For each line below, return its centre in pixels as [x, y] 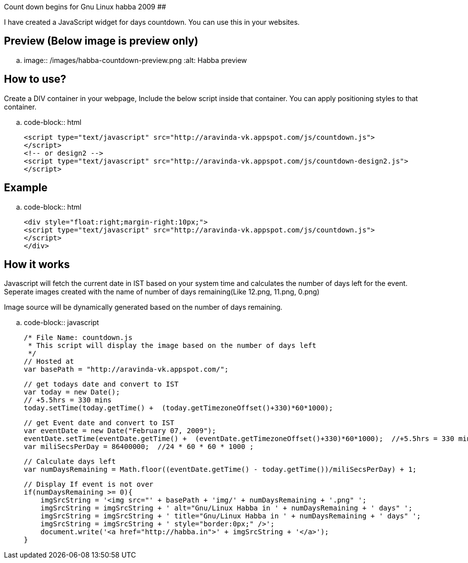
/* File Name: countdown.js [78, 338]
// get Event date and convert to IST [99, 423]
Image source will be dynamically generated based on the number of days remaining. [143, 307]
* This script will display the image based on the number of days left [172, 346]
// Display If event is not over [89, 484]
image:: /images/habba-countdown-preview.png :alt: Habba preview [136, 60]
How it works [37, 264]
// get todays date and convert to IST [101, 384]
